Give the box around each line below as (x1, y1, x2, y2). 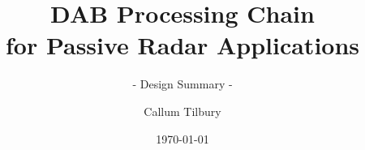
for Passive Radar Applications (5, 28, 360, 62)
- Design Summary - (132, 75, 233, 92)
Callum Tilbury (144, 102, 221, 119)
